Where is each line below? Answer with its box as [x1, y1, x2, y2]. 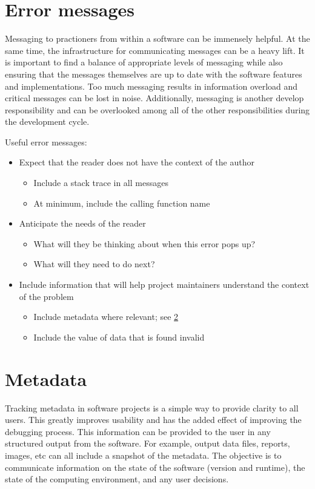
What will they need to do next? [33, 258, 155, 270]
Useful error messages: [5, 135, 87, 148]
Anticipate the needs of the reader [19, 217, 146, 230]
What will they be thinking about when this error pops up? [33, 237, 256, 250]
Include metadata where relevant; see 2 [33, 310, 179, 323]
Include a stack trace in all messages [33, 176, 168, 189]
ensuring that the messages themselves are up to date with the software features [5, 67, 302, 80]
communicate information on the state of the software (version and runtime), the [5, 461, 305, 473]
